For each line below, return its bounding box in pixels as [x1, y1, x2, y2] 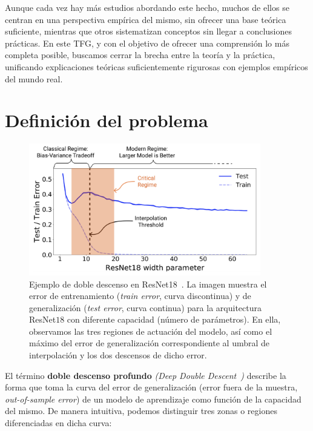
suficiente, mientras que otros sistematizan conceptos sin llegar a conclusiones [5, 25, 292, 38]
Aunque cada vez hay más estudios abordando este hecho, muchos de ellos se [5, 1, 289, 13]
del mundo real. [5, 72, 63, 85]
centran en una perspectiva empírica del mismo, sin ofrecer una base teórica [5, 13, 286, 25]
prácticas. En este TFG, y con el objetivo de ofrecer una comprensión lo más [5, 36, 289, 49]
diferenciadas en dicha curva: [5, 416, 112, 429]
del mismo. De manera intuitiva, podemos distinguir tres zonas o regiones [5, 404, 277, 417]
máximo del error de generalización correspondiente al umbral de [29, 337, 270, 349]
